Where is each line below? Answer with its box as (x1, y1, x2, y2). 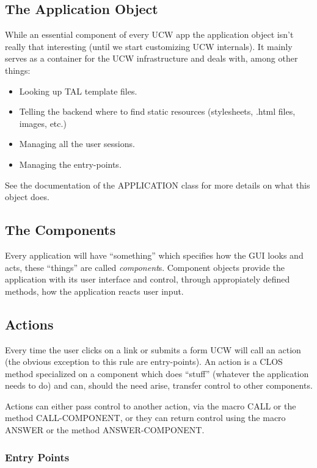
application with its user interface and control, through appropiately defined (5, 273, 290, 286)
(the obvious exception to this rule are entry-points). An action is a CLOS (5, 355, 283, 368)
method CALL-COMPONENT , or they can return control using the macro (5, 411, 286, 424)
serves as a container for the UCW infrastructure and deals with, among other (5, 52, 298, 65)
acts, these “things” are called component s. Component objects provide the (5, 261, 285, 273)
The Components (5, 220, 116, 239)
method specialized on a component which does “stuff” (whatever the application (5, 367, 309, 380)
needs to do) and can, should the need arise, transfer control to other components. (5, 379, 313, 392)
